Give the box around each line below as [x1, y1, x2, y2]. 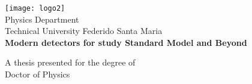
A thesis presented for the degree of [5, 56, 136, 69]
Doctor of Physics [5, 68, 70, 80]
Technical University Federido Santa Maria [5, 24, 163, 37]
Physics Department [5, 13, 79, 25]
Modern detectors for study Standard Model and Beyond [5, 36, 247, 48]
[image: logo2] [5, 4, 65, 13]
